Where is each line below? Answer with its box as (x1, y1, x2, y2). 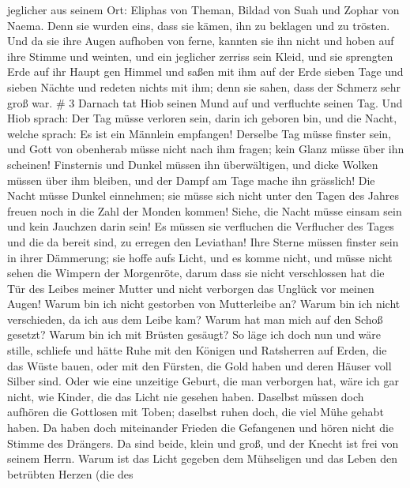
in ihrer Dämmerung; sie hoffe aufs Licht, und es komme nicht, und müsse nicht (7, 249, 393, 265)
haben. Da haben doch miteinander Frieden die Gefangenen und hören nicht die (7, 419, 394, 436)
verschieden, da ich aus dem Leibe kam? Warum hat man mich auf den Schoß (7, 310, 383, 327)
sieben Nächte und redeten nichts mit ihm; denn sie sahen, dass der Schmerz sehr (7, 78, 401, 95)
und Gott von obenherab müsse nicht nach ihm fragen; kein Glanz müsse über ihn (7, 141, 404, 157)
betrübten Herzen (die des (7, 465, 134, 482)
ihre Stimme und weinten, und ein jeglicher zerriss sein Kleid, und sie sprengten (7, 47, 393, 64)
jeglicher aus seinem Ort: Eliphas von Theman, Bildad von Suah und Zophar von (7, 2, 400, 17)
